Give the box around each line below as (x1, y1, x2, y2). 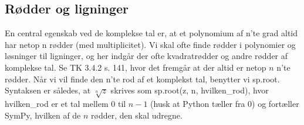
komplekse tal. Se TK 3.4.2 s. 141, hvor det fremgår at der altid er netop (5, 61, 266, 73)
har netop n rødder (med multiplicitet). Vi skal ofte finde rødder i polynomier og (5, 38, 296, 50)
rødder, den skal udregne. (91, 109, 183, 121)
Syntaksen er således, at (5, 84, 91, 96)
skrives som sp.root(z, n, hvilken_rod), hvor (110, 84, 269, 96)
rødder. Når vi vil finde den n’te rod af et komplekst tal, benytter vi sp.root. (5, 72, 280, 85)
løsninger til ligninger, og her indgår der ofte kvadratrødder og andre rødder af (5, 50, 288, 62)
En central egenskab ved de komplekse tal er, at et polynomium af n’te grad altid (5, 27, 298, 39)
